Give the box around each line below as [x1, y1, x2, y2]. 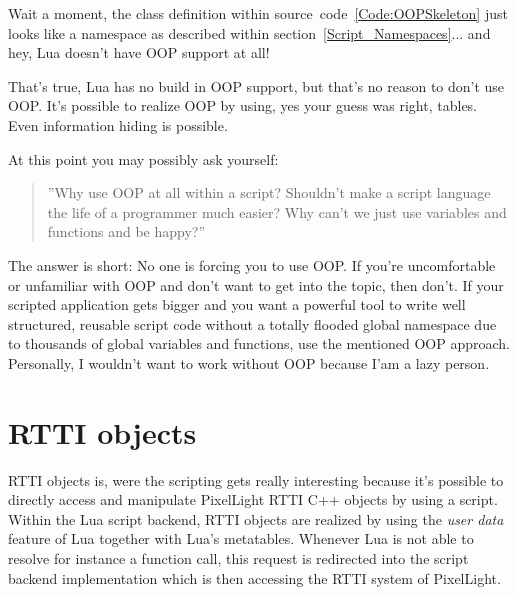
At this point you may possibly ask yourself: [8, 148, 279, 169]
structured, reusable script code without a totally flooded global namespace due [8, 313, 497, 334]
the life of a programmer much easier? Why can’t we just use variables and [47, 201, 507, 222]
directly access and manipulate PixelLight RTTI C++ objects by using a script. [8, 489, 498, 510]
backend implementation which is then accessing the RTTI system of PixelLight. [8, 567, 501, 588]
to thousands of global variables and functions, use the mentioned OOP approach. [8, 333, 510, 354]
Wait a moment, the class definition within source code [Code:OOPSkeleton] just [8, 3, 508, 23]
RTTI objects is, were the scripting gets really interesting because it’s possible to [8, 469, 504, 490]
